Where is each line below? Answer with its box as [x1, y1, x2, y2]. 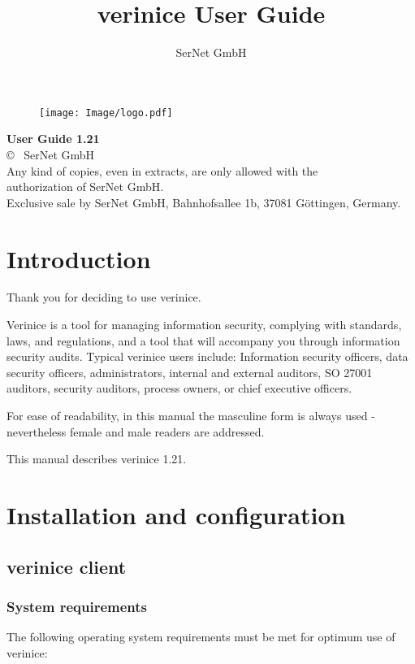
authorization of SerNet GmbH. [6, 178, 164, 195]
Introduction [6, 241, 151, 275]
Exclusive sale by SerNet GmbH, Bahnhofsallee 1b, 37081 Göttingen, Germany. [6, 193, 401, 210]
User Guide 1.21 [6, 130, 100, 147]
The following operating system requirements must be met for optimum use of [6, 628, 396, 645]
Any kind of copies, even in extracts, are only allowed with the [6, 162, 318, 179]
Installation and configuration [6, 498, 346, 531]
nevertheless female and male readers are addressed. [6, 423, 265, 440]
